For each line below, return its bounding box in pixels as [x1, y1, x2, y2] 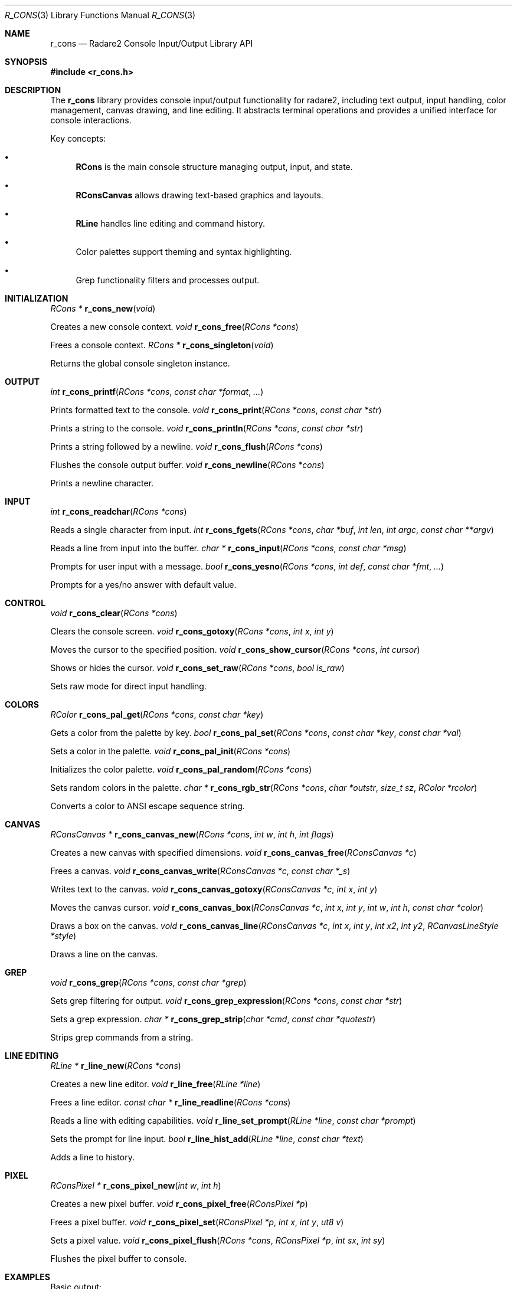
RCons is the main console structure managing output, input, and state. [76, 162, 353, 172]
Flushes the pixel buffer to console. [50, 1254, 187, 1264]
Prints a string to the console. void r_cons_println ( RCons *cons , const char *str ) [50, 423, 364, 433]
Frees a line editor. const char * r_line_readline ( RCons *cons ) [50, 1097, 291, 1107]
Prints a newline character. [50, 478, 154, 488]
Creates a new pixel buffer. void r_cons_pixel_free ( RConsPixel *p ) [50, 1199, 308, 1209]
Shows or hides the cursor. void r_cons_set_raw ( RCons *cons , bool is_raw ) [50, 663, 345, 673]
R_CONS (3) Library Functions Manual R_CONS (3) [5, 10, 196, 20]
